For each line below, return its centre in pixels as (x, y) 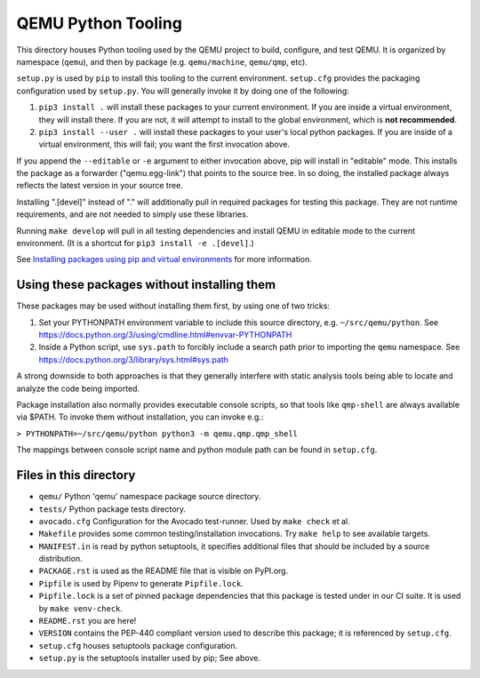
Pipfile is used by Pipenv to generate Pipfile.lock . (141, 583)
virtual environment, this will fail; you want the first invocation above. (164, 144)
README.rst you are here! (88, 621)
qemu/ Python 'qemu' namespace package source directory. (150, 497)
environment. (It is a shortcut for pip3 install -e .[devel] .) (136, 243)
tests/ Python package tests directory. (112, 509)
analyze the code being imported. (78, 388)
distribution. (61, 559)
